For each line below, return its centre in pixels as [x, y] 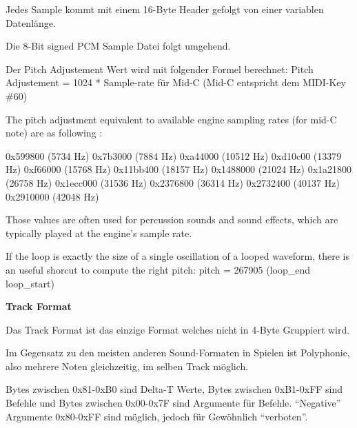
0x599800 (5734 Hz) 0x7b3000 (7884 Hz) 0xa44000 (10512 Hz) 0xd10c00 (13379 [174, 155]
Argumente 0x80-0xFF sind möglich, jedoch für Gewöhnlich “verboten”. [157, 416]
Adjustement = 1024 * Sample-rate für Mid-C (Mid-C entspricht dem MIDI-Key [176, 82]
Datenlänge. [31, 22]
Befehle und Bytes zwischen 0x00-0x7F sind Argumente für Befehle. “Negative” [173, 403]
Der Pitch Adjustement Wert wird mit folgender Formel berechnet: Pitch [160, 69]
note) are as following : [54, 133]
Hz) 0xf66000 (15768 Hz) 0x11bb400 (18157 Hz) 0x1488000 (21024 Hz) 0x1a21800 [179, 169]
